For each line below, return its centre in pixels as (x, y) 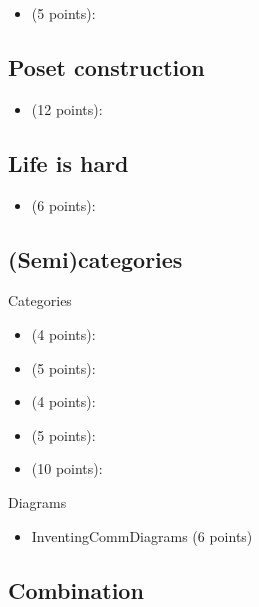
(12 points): (67, 108)
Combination (76, 589)
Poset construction (106, 66)
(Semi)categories (95, 258)
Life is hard (68, 162)
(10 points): (67, 468)
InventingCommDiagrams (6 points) (142, 535)
